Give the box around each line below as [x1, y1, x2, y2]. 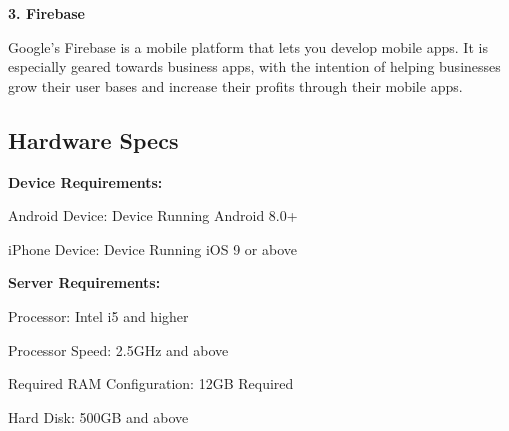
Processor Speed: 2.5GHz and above [8, 339, 229, 360]
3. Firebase [8, 3, 85, 23]
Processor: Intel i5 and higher [8, 305, 189, 326]
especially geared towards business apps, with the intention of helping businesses [8, 56, 501, 77]
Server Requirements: [8, 272, 161, 293]
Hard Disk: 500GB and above [8, 406, 189, 427]
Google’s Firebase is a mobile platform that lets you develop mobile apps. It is [8, 36, 488, 57]
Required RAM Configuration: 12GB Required [8, 373, 294, 394]
